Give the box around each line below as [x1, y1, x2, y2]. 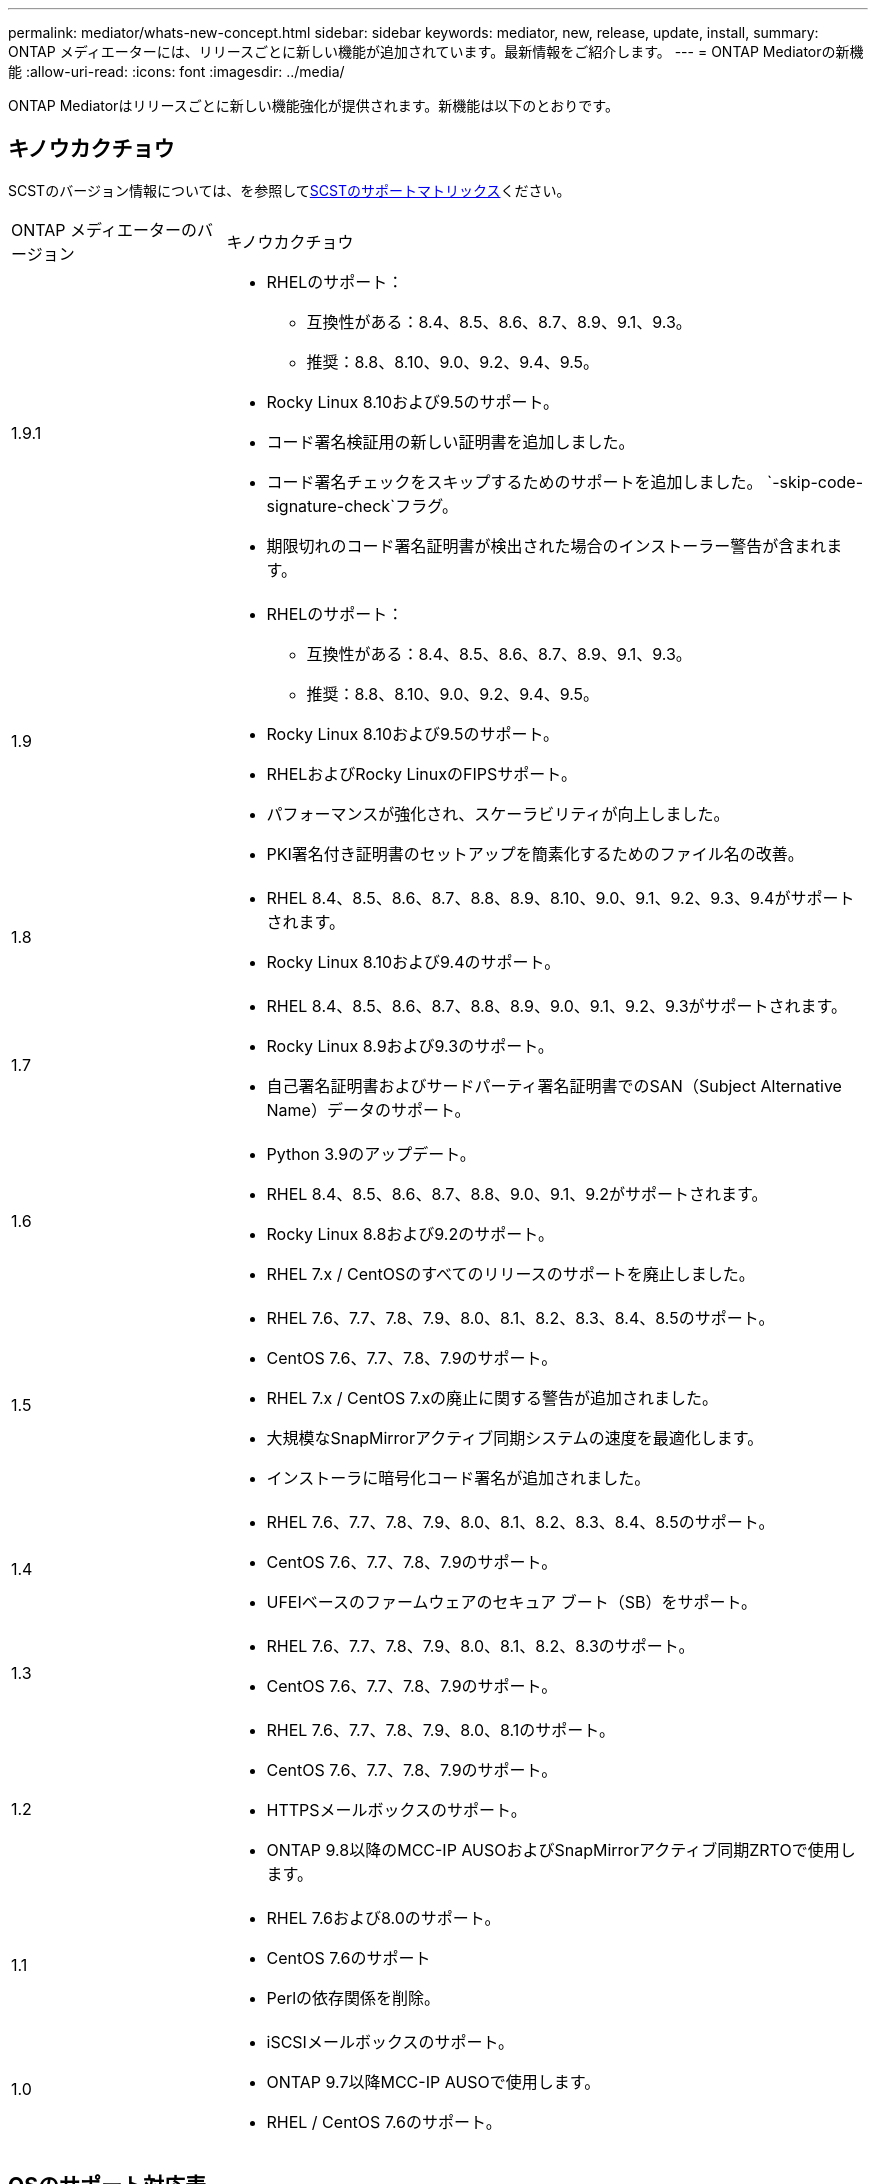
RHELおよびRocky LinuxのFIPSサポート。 [266, 763, 577, 784]
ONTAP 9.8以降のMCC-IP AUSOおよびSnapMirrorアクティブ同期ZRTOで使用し [266, 1839, 856, 1860]
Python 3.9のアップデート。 [266, 1143, 476, 1164]
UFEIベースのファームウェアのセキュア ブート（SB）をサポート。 [266, 1591, 758, 1612]
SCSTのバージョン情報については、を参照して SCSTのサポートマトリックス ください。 [8, 181, 571, 199]
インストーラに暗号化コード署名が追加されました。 [266, 1467, 651, 1488]
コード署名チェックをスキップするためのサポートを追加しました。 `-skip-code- [266, 471, 864, 492]
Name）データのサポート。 [266, 1099, 471, 1120]
